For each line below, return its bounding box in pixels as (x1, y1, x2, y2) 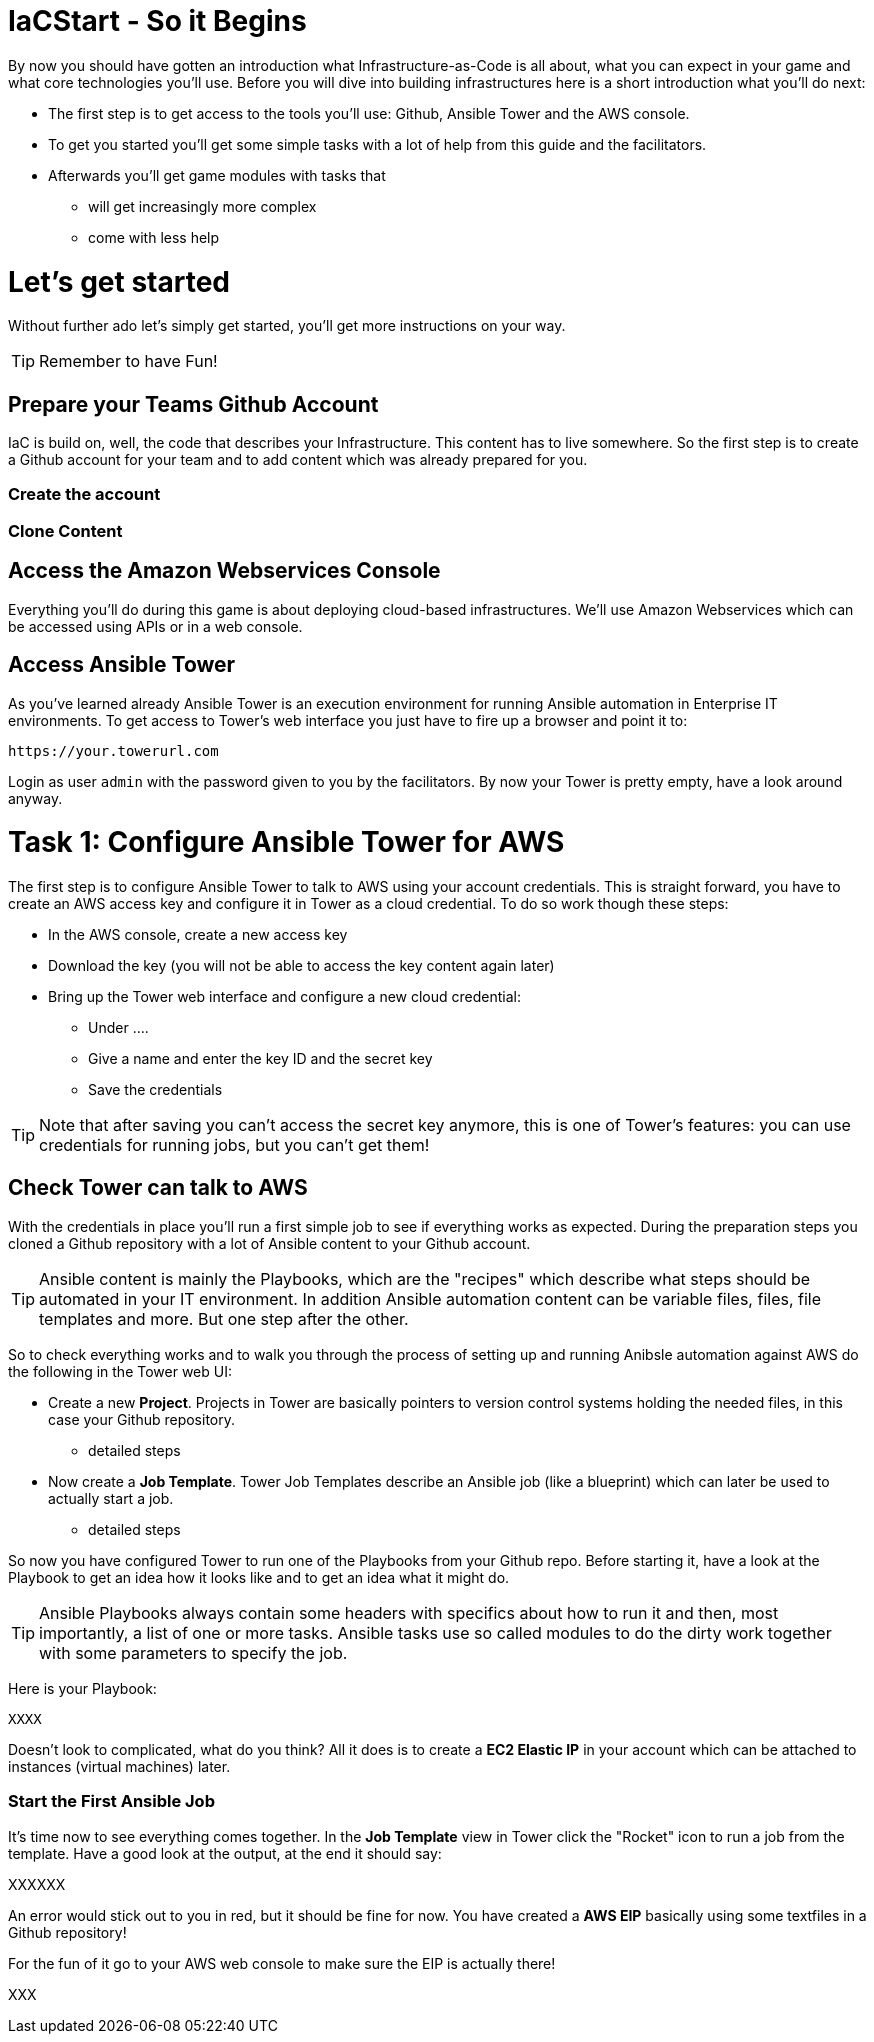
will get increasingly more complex (88, 197, 317, 215)
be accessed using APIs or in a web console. (8, 617, 303, 635)
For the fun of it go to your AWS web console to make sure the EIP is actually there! (8, 1954, 556, 1972)
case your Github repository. (48, 1410, 236, 1428)
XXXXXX (8, 1875, 66, 1893)
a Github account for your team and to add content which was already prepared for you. (8, 451, 588, 469)
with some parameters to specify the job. (39, 1642, 348, 1663)
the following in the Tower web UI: (8, 1362, 232, 1380)
